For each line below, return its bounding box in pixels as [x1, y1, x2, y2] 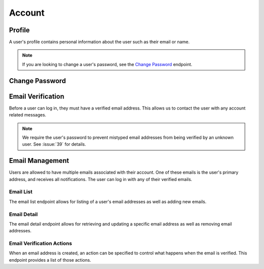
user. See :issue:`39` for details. [22, 141, 87, 147]
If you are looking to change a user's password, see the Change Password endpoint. [22, 61, 193, 67]
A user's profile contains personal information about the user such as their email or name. [9, 39, 190, 45]
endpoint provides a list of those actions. [9, 257, 91, 263]
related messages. [9, 112, 46, 118]
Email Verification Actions [9, 240, 72, 247]
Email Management [9, 157, 69, 165]
